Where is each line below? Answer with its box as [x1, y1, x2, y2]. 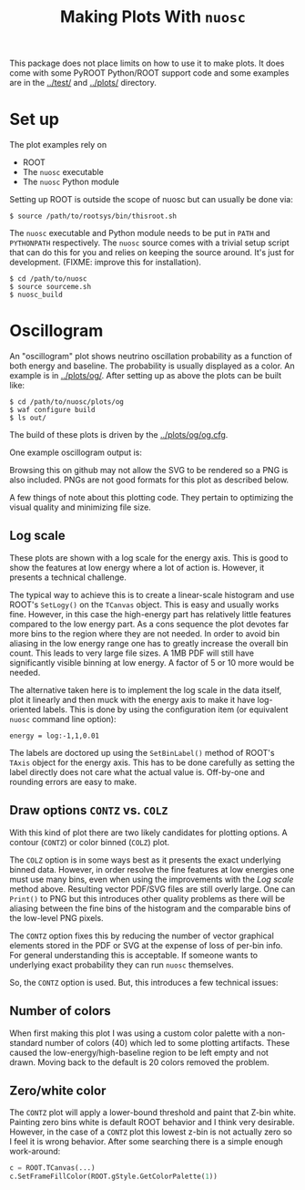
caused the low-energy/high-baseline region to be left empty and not [9, 1047, 269, 1058]
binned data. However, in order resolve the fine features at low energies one [9, 864, 295, 874]
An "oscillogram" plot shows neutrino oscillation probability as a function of [9, 351, 293, 362]
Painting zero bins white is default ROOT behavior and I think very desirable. [9, 1117, 296, 1128]
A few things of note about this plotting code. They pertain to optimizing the [9, 492, 294, 503]
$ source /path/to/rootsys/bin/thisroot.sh [9, 212, 178, 221]
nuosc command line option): [9, 713, 117, 724]
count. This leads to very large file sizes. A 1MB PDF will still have [9, 647, 255, 658]
